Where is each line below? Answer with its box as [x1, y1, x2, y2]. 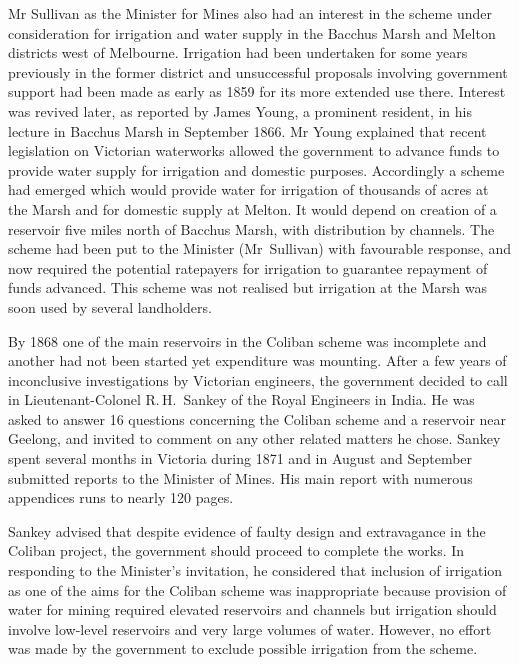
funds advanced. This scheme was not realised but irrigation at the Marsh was [8, 277, 488, 298]
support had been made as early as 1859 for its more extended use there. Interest [8, 81, 506, 102]
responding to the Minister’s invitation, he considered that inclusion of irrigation [8, 560, 503, 581]
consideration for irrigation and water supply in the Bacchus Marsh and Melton [8, 22, 496, 43]
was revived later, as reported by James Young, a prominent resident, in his [8, 100, 472, 121]
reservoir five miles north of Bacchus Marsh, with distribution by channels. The [8, 218, 495, 239]
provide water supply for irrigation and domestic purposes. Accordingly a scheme [8, 159, 505, 180]
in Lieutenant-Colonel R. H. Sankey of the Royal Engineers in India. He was [8, 389, 475, 410]
